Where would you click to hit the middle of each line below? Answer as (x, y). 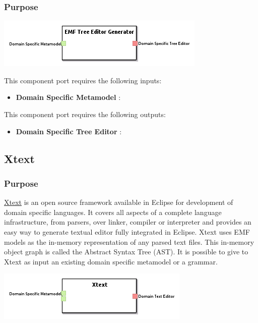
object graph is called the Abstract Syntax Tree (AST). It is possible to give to (126, 252)
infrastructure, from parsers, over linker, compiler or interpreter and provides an (128, 222)
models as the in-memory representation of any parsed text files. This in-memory (129, 241)
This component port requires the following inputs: (83, 80)
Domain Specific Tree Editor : (69, 131)
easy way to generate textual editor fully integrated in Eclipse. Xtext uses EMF (127, 231)
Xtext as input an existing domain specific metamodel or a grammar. (111, 261)
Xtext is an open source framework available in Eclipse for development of (119, 202)
